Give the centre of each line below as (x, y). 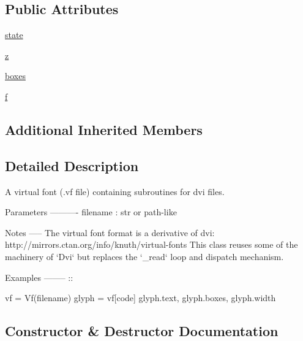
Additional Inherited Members (104, 129)
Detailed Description (72, 165)
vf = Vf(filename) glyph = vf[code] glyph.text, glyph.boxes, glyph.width (140, 298)
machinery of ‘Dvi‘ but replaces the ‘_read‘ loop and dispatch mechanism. (144, 256)
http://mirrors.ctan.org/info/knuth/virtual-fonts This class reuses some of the (151, 244)
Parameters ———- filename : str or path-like (91, 212)
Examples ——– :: (39, 277)
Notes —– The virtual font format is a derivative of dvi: (110, 232)
